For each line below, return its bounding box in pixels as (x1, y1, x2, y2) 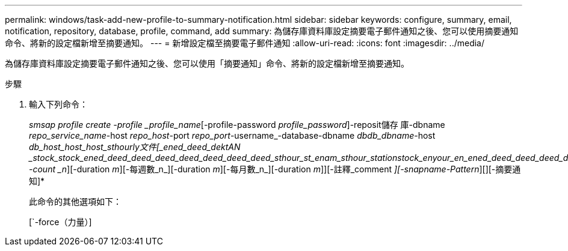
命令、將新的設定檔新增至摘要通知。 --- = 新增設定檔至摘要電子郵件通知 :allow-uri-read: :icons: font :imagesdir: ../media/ (5, 38, 485, 48)
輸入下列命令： (29, 99, 88, 109)
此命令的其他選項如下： (29, 196, 122, 207)
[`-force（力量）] (29, 217, 92, 227)
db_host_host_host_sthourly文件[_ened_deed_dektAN (29, 142, 241, 152)
